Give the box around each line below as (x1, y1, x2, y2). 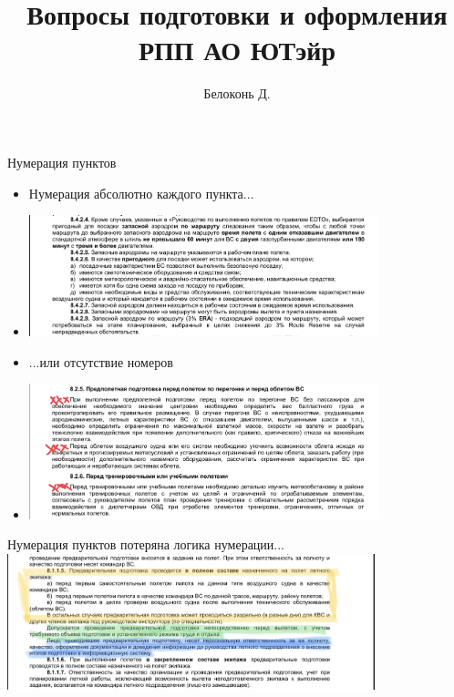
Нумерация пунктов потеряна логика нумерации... (7, 535, 284, 554)
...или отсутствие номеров (28, 352, 173, 371)
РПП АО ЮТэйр (138, 31, 336, 68)
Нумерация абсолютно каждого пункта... (28, 183, 254, 202)
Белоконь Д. (203, 84, 271, 103)
